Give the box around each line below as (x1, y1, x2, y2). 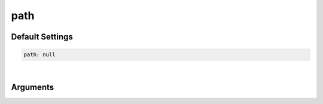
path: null (23, 51, 56, 58)
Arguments (11, 82, 54, 92)
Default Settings (11, 32, 73, 42)
